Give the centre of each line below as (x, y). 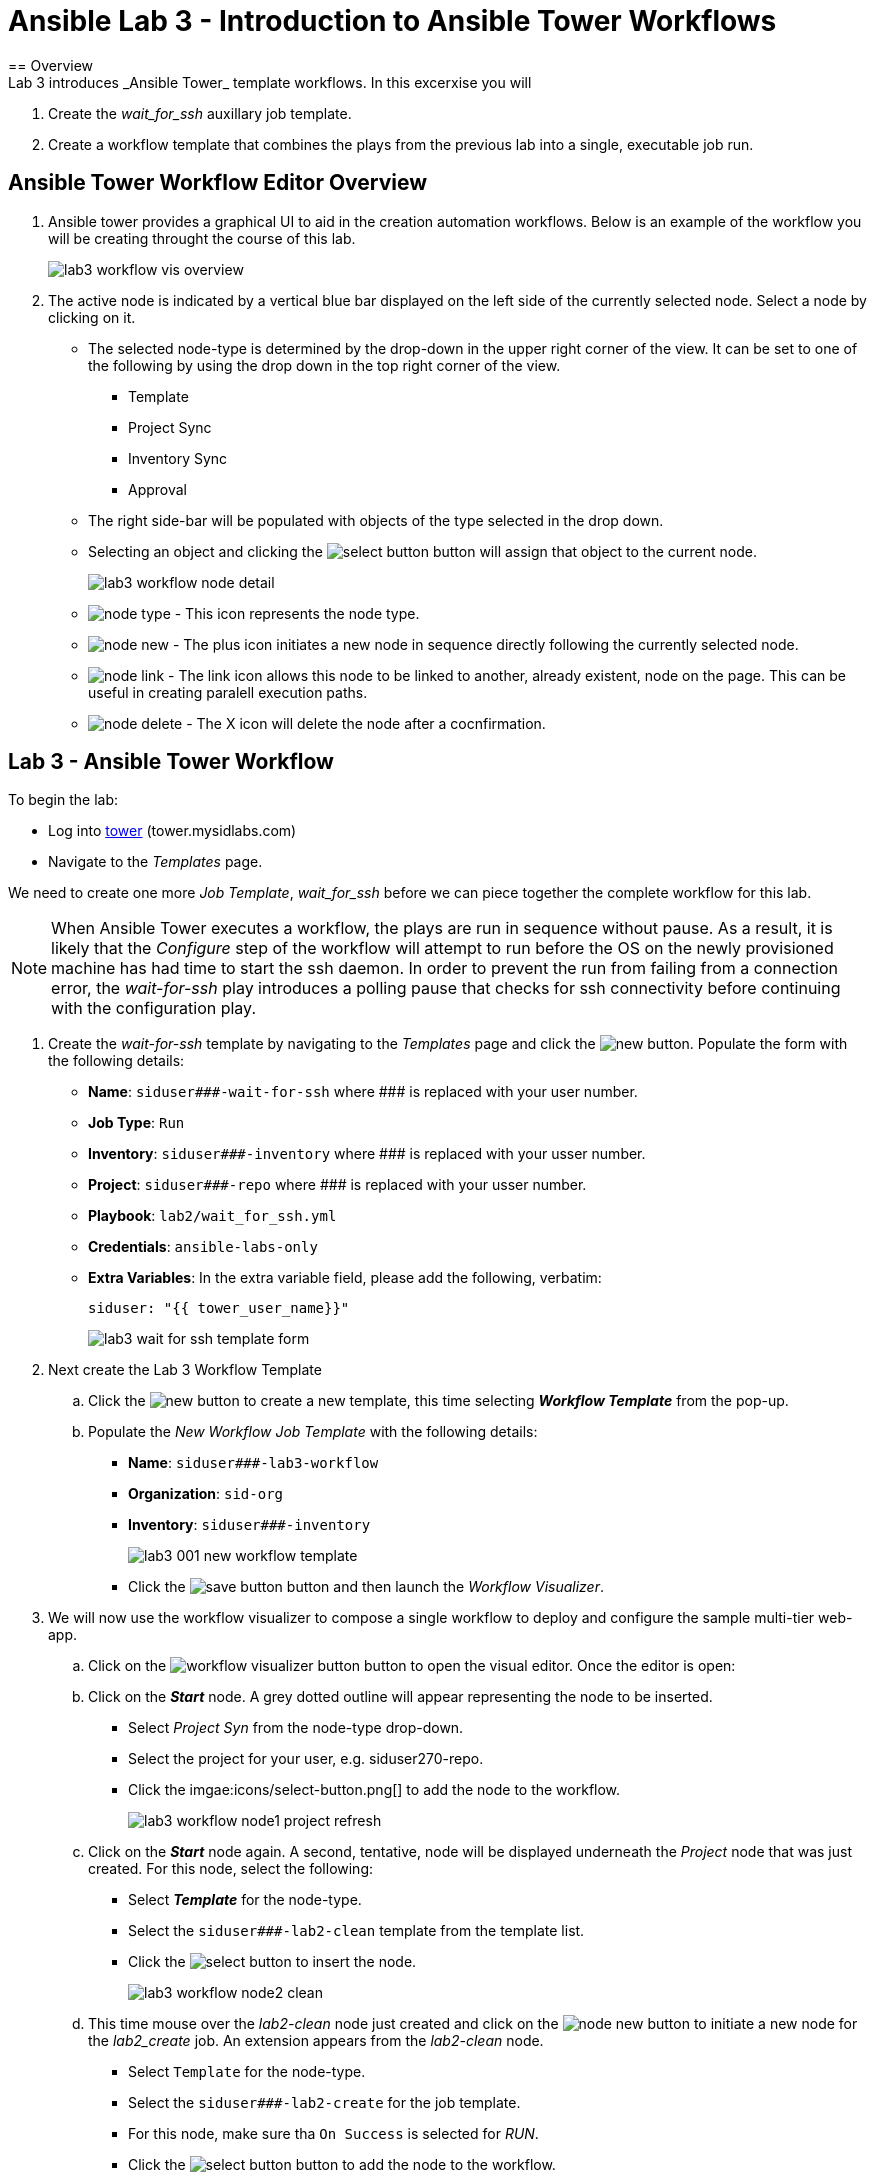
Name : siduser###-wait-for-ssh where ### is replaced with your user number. (363, 1092)
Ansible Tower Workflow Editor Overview (218, 183)
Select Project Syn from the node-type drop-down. (296, 1728)
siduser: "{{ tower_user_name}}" (219, 1308)
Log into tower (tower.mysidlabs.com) (172, 831)
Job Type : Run (136, 1123)
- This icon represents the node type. (297, 613)
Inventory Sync (178, 458)
